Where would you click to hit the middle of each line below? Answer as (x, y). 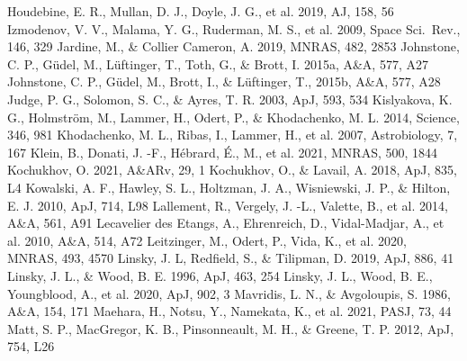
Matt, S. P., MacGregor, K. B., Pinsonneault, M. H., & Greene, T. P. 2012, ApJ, (231, 328)
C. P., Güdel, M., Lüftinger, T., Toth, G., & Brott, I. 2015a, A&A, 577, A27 (218, 63)
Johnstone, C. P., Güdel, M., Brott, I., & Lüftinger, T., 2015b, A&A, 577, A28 (224, 81)
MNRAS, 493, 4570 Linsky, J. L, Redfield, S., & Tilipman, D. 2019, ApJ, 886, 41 (231, 258)
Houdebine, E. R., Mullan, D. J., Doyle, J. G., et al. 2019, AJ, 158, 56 (201, 11)
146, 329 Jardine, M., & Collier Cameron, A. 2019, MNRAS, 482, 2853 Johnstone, (233, 46)
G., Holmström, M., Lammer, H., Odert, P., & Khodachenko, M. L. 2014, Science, (233, 117)
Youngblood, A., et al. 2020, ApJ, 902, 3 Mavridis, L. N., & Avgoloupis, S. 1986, (229, 293)
